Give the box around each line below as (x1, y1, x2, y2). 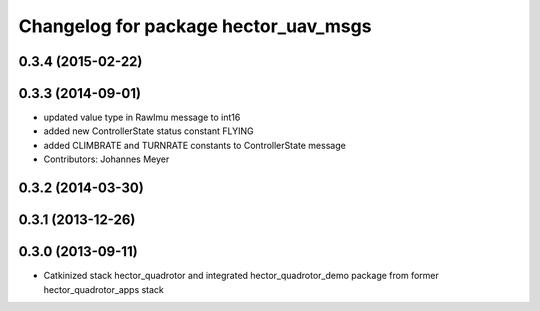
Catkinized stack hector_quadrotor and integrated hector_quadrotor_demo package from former (43, 270, 439, 282)
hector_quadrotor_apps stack (43, 283, 165, 295)
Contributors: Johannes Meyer (43, 153, 170, 165)
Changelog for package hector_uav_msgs (18, 15, 372, 37)
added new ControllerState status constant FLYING (43, 125, 254, 137)
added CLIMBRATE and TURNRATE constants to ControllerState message (43, 139, 347, 151)
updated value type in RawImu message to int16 (43, 111, 241, 124)
